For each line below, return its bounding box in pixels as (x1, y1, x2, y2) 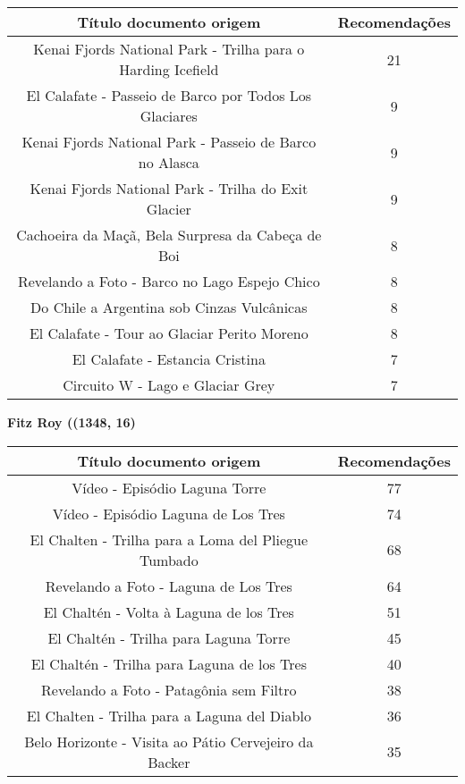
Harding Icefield (119, 59, 219, 80)
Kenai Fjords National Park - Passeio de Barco (21, 131, 317, 152)
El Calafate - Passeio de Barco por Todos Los (26, 85, 312, 105)
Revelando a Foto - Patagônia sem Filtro (41, 679, 297, 700)
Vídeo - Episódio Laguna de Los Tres (52, 502, 285, 524)
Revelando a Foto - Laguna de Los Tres (45, 575, 292, 596)
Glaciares (139, 105, 198, 126)
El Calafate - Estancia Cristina (72, 349, 266, 369)
